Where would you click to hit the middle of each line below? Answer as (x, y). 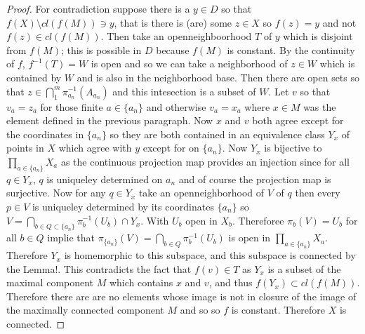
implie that (71, 238)
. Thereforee (258, 220)
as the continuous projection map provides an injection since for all (205, 161)
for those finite (72, 106)
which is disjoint (318, 36)
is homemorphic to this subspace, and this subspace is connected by (210, 255)
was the (320, 106)
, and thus (231, 282)
